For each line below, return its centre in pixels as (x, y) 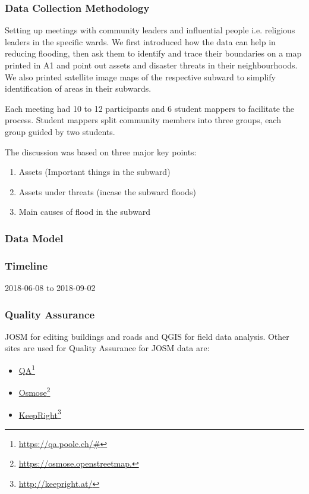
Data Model (34, 238)
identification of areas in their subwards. (78, 88)
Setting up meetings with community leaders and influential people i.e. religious (150, 30)
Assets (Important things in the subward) (94, 172)
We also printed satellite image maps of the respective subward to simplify (140, 76)
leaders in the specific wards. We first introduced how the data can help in (140, 41)
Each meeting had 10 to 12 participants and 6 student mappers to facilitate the (150, 108)
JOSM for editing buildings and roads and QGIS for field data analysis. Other (147, 336)
